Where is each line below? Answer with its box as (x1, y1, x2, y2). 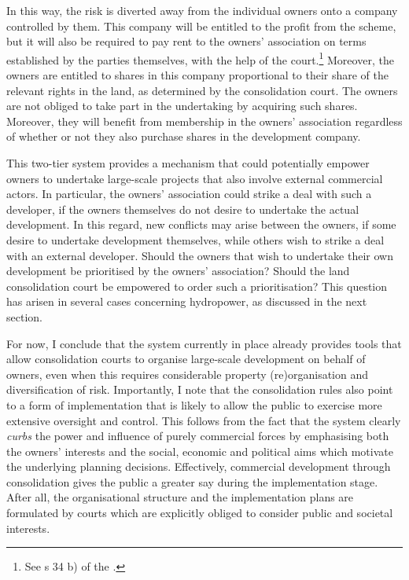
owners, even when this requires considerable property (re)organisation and (6, 365, 368, 382)
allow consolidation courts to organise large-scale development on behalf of (6, 351, 366, 367)
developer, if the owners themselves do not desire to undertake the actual (6, 200, 359, 217)
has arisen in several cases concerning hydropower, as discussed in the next (6, 293, 367, 310)
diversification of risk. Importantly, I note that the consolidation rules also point (6, 381, 393, 398)
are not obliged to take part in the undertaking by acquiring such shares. (6, 97, 358, 114)
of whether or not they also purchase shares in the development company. (6, 128, 361, 145)
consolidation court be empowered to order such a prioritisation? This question (6, 277, 388, 294)
